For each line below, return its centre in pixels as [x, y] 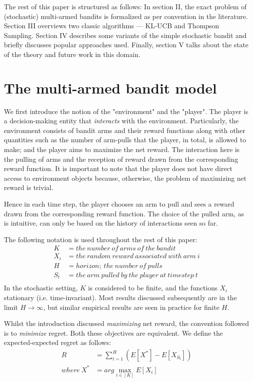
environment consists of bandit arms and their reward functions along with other [125, 130]
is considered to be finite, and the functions [153, 288]
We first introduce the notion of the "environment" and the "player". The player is [126, 111]
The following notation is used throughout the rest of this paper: [101, 239]
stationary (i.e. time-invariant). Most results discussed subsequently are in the [120, 297]
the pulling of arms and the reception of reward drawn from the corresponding [121, 159]
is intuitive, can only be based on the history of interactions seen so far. [111, 223]
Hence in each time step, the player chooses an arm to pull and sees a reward [119, 204]
